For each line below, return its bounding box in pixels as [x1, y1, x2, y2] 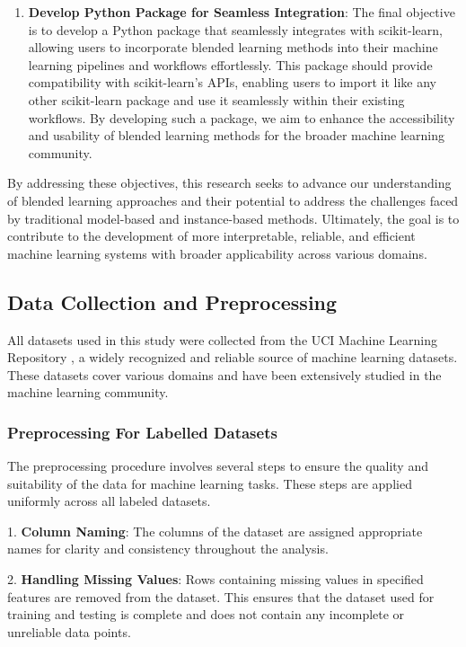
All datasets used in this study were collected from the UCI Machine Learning [7, 330, 437, 349]
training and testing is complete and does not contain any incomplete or [7, 605, 405, 624]
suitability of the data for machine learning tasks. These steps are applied [7, 474, 412, 492]
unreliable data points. [7, 622, 131, 641]
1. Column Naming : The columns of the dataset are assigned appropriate [7, 521, 423, 540]
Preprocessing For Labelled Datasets [7, 421, 277, 443]
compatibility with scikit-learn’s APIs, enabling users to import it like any [28, 73, 436, 92]
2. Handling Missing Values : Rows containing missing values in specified [7, 570, 424, 589]
